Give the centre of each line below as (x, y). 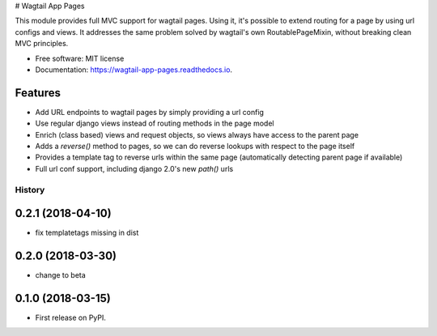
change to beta (61, 275)
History (30, 189)
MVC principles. (42, 44)
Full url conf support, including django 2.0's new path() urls (134, 168)
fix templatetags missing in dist (87, 233)
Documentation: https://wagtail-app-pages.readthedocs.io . (134, 70)
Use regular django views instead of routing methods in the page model (155, 123)
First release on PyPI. (71, 318)
